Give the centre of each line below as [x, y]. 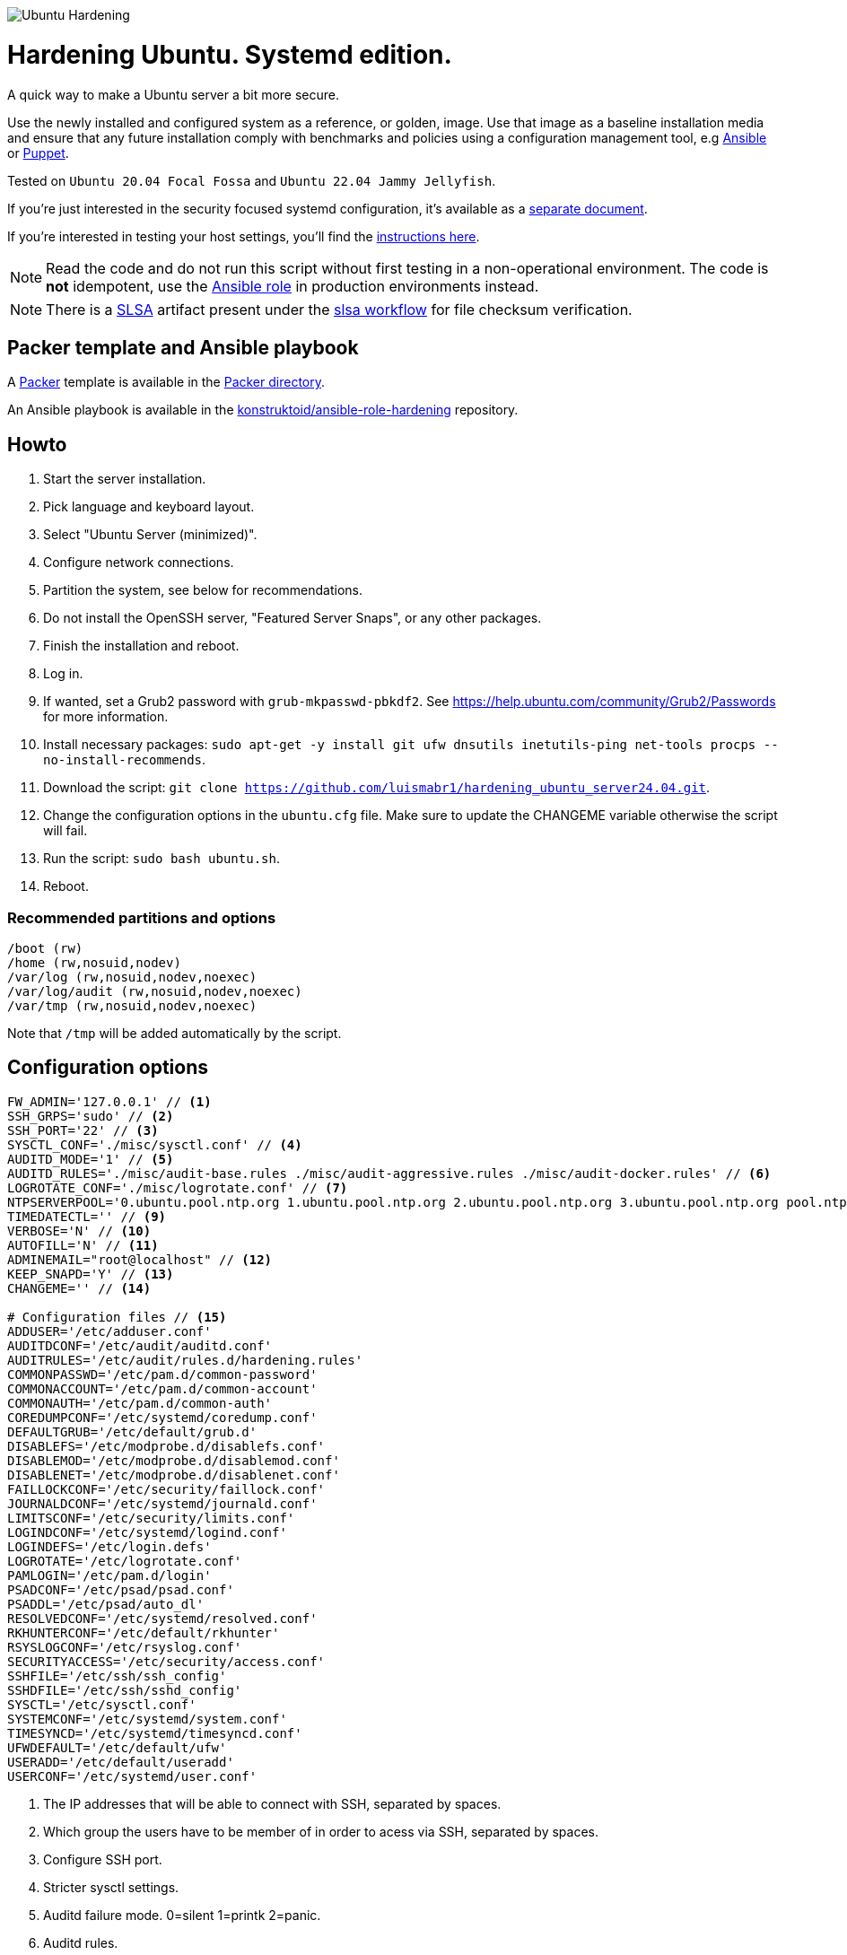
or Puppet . [38, 153]
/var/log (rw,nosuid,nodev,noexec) [132, 977]
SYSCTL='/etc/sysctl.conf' [102, 1704]
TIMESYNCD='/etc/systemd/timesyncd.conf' [155, 1733]
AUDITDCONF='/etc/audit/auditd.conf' [140, 1345]
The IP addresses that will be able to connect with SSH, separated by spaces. [272, 1803]
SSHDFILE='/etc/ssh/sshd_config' [125, 1690]
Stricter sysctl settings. [111, 1887]
